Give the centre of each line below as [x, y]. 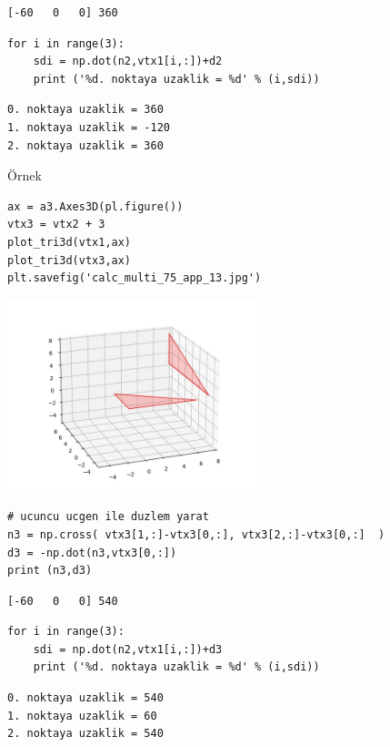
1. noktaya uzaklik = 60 [82, 716]
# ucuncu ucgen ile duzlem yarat [108, 517]
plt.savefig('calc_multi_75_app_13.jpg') [135, 278]
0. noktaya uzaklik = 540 [85, 698]
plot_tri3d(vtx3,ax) [70, 260]
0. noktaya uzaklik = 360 [85, 110]
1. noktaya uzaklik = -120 [89, 127]
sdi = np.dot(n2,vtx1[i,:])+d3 [128, 649]
